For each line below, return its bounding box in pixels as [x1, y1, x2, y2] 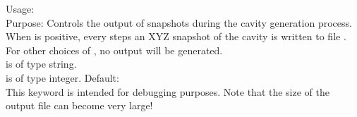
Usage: [6, 1, 35, 16]
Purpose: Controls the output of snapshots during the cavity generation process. [6, 15, 352, 30]
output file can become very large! [6, 98, 153, 113]
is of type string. [6, 56, 77, 71]
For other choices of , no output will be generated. [6, 42, 223, 57]
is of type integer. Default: [6, 70, 119, 85]
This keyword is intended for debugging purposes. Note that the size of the [6, 84, 330, 99]
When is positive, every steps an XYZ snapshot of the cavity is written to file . [6, 29, 346, 44]
